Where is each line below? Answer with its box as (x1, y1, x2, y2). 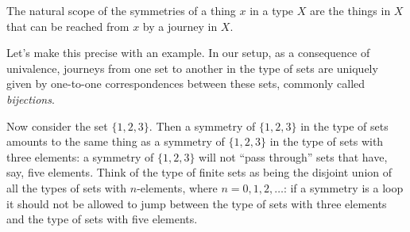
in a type (249, 2, 294, 18)
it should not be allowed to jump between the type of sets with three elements (6, 195, 387, 211)
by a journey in (142, 17, 218, 34)
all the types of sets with (6, 179, 127, 196)
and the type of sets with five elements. (6, 211, 198, 227)
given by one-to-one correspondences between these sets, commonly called (6, 75, 366, 92)
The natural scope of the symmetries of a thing (6, 2, 236, 18)
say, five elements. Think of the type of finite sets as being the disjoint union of (6, 164, 393, 181)
